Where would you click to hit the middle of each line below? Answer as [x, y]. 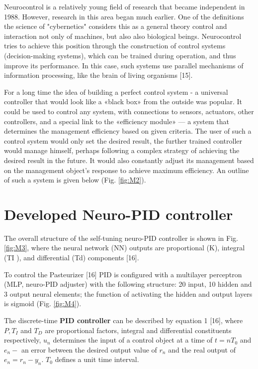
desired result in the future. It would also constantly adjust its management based [129, 160]
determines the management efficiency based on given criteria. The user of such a [128, 131]
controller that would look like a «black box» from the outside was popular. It [123, 101]
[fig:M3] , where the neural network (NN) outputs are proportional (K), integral [125, 248]
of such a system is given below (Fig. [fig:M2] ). [75, 180]
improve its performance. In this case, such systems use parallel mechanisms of [124, 65]
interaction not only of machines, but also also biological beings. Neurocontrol [123, 36]
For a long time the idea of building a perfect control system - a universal [116, 92]
